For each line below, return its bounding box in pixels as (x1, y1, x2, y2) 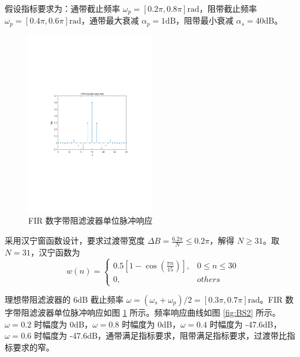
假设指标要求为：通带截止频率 (5, 2, 120, 14)
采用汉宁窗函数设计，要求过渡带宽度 (5, 234, 145, 247)
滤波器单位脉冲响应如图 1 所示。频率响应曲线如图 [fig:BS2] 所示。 (29, 306, 281, 319)
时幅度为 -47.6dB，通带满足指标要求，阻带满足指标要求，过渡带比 (34, 329, 287, 342)
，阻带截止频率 (199, 2, 257, 14)
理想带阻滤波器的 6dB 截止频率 (5, 293, 124, 306)
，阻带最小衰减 (175, 14, 234, 27)
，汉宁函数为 (30, 245, 80, 258)
